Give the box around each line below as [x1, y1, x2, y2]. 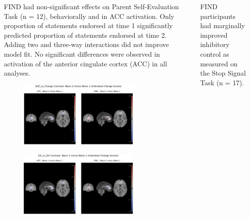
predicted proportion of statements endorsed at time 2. [4, 30, 167, 40]
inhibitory [200, 39, 230, 49]
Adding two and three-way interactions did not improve [4, 39, 169, 49]
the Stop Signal [200, 68, 246, 78]
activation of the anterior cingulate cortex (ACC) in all [4, 58, 167, 68]
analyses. [4, 68, 31, 78]
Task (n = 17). [200, 77, 244, 87]
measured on [200, 58, 238, 68]
